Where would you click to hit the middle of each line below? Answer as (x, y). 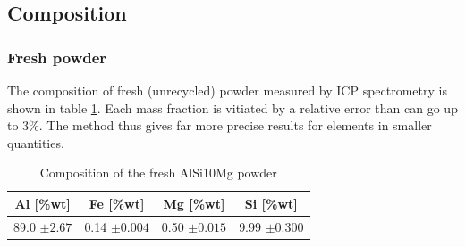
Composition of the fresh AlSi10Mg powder (158, 173)
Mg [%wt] (194, 203)
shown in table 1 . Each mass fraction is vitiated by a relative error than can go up (232, 107)
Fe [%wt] (117, 203)
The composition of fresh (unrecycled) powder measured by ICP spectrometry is (227, 90)
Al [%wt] (42, 203)
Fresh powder (57, 57)
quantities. (36, 142)
